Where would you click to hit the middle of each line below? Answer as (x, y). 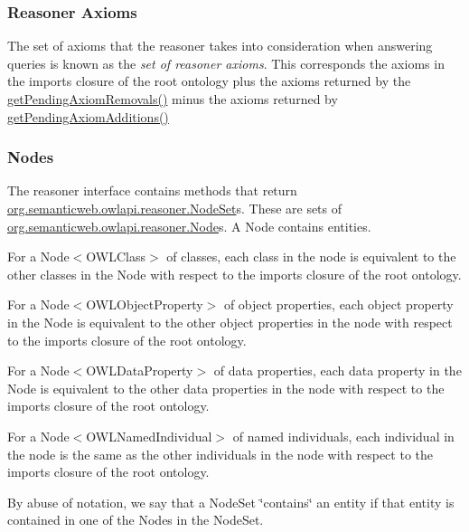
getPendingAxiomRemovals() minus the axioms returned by (173, 99)
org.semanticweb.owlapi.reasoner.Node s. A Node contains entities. (189, 226)
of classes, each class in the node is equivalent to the (311, 256)
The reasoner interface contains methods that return (152, 190)
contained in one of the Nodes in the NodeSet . (136, 520)
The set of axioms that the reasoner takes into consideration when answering (220, 46)
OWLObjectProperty (145, 304)
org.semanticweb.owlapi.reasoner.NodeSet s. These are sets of (175, 208)
